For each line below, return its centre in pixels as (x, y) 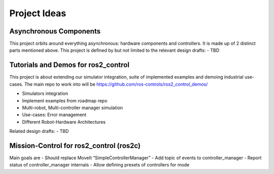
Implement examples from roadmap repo (65, 100)
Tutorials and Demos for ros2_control (69, 65)
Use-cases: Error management (54, 115)
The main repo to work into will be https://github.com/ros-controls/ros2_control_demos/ (116, 84)
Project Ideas (38, 13)
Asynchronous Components (55, 31)
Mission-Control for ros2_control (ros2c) (75, 145)
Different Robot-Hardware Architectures (64, 122)
